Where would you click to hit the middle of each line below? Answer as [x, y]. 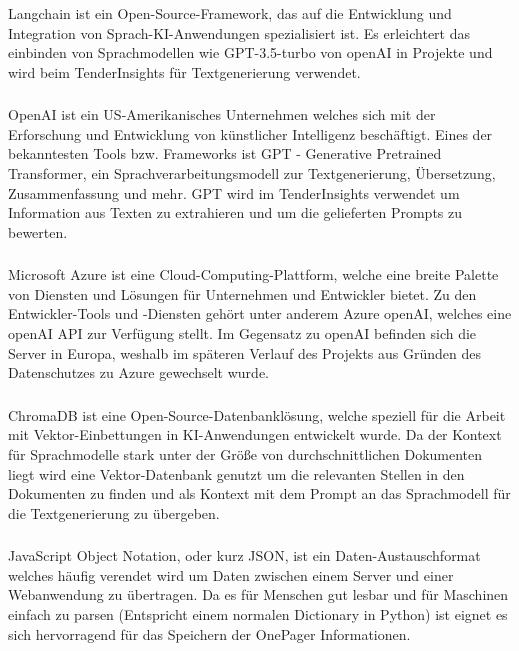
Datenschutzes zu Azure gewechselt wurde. [139, 372]
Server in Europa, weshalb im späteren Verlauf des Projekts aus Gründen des [244, 352]
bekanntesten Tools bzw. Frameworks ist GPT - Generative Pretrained [225, 153]
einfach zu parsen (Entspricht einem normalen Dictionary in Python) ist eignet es [258, 614]
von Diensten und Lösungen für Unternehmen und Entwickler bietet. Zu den [242, 293]
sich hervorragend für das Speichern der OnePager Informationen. [209, 633]
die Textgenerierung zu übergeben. [114, 512]
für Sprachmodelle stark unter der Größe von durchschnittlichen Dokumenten [245, 453]
